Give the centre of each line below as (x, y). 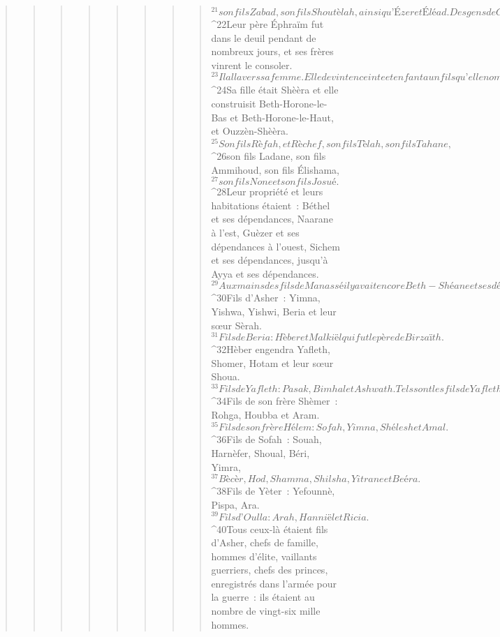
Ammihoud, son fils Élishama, (275, 169)
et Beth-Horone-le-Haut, (282, 117)
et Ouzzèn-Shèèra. (250, 131)
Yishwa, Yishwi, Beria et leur (274, 311)
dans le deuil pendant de (264, 37)
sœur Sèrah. (236, 325)
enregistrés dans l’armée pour (274, 583)
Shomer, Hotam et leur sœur (272, 362)
